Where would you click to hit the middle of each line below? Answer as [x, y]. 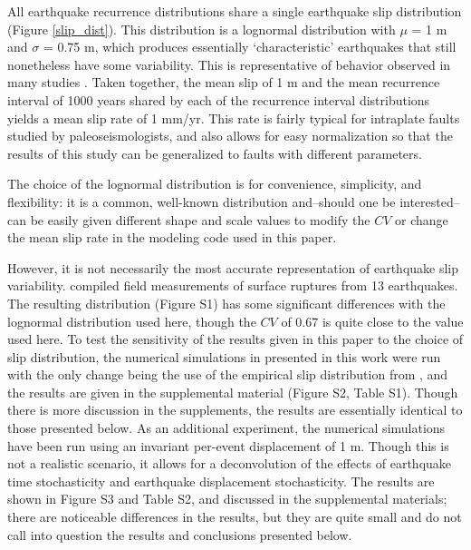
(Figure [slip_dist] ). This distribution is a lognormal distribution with [202, 29]
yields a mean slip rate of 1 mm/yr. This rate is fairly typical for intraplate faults [234, 118]
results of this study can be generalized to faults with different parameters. [215, 153]
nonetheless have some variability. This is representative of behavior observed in [229, 64]
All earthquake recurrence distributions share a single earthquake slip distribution [235, 11]
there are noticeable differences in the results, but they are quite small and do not [235, 517]
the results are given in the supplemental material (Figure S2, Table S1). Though [233, 392]
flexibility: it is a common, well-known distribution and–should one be [202, 201]
